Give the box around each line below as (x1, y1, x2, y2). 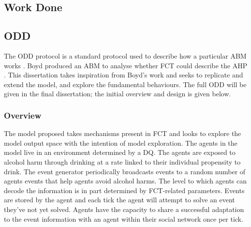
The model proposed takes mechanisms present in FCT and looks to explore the (4, 128, 241, 138)
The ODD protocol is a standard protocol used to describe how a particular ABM (4, 50, 247, 61)
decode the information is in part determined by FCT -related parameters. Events (4, 185, 245, 195)
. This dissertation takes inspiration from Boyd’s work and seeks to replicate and (4, 70, 243, 80)
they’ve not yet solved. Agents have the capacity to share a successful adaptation (4, 204, 244, 214)
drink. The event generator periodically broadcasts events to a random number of (4, 166, 246, 176)
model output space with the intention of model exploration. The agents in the (4, 137, 237, 148)
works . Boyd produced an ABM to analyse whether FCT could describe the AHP (4, 60, 248, 70)
